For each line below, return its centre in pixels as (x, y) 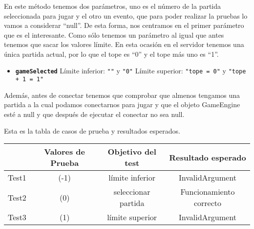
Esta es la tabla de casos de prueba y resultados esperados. (92, 130)
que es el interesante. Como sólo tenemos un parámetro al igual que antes (114, 34)
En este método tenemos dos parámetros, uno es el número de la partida (113, 6)
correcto (207, 203)
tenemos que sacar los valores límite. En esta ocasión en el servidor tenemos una (124, 44)
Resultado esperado (208, 157)
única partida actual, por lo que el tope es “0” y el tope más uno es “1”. (111, 54)
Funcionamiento (208, 192)
